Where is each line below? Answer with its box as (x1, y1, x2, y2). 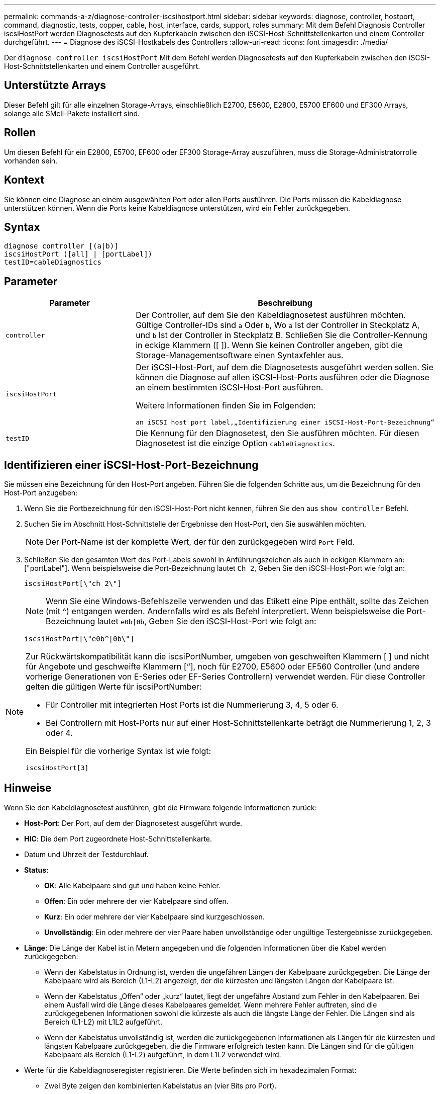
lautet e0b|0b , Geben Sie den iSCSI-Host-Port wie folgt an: (97, 616, 316, 627)
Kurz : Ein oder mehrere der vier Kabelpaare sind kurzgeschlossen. (44, 912, 265, 921)
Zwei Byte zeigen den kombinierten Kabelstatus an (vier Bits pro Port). (44, 1081, 277, 1090)
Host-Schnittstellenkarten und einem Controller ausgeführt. (4, 62, 200, 70)
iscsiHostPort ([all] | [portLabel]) (4, 250, 153, 259)
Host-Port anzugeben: (4, 488, 78, 497)
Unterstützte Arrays (4, 79, 106, 92)
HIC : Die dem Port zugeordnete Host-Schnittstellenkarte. (24, 834, 212, 843)
